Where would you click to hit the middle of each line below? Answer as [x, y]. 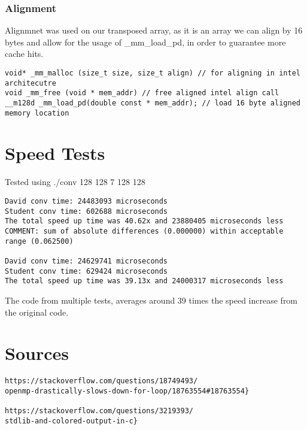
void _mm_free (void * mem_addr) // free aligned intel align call [142, 93]
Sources [37, 353]
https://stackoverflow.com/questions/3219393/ [99, 411]
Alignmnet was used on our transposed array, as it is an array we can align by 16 [154, 30]
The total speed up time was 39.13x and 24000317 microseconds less [144, 281]
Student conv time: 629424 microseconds [86, 271]
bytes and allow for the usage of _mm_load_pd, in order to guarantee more [145, 42]
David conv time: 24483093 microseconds [86, 201]
